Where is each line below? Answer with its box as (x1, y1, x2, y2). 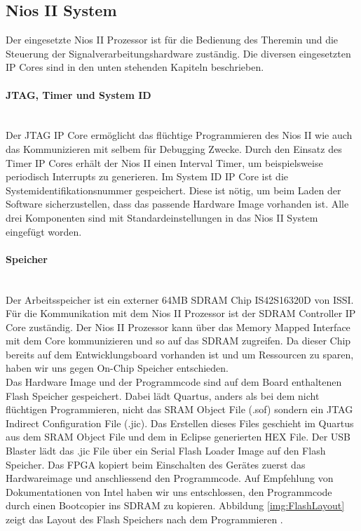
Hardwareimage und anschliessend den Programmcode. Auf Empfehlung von (6, 471, 334, 485)
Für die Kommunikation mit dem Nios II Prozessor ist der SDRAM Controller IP (6, 306, 356, 321)
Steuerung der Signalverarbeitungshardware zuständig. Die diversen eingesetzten (6, 46, 351, 60)
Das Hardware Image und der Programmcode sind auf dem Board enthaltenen (6, 375, 342, 389)
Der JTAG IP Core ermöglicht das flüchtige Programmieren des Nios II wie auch (6, 128, 353, 142)
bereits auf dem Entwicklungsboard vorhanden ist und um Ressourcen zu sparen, (6, 347, 354, 361)
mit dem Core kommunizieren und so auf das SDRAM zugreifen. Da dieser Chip (6, 333, 351, 348)
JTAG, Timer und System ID (6, 87, 151, 102)
